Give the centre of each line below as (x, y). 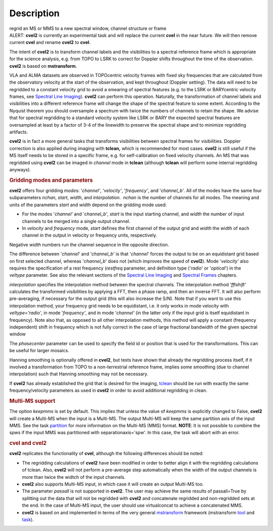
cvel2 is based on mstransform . (43, 66)
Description (35, 13)
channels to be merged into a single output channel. (76, 221)
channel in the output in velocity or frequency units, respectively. (89, 235)
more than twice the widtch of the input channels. (74, 477)
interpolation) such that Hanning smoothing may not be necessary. (79, 374)
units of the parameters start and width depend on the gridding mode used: (88, 205)
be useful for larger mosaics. (39, 351)
